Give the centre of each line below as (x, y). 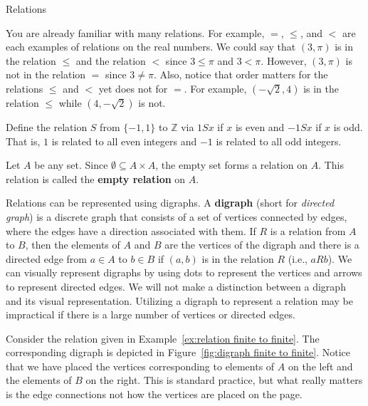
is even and (260, 126)
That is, (23, 141)
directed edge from (47, 258)
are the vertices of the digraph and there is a (262, 245)
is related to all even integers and (124, 141)
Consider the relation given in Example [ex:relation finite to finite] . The (163, 338)
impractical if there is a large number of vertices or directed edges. (151, 314)
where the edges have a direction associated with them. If (131, 230)
